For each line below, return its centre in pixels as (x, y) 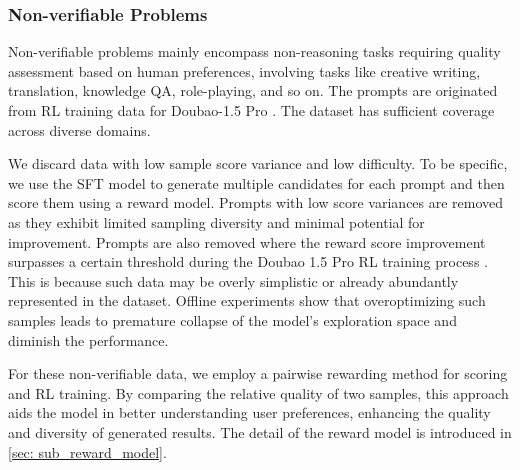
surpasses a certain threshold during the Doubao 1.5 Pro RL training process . (248, 261)
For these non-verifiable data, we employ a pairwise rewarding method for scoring (258, 373)
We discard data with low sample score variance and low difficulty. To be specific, (258, 163)
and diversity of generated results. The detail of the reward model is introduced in (260, 431)
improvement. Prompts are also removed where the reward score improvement (247, 241)
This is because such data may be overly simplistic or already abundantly (233, 280)
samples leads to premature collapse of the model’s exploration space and (232, 319)
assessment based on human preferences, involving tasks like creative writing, (244, 70)
